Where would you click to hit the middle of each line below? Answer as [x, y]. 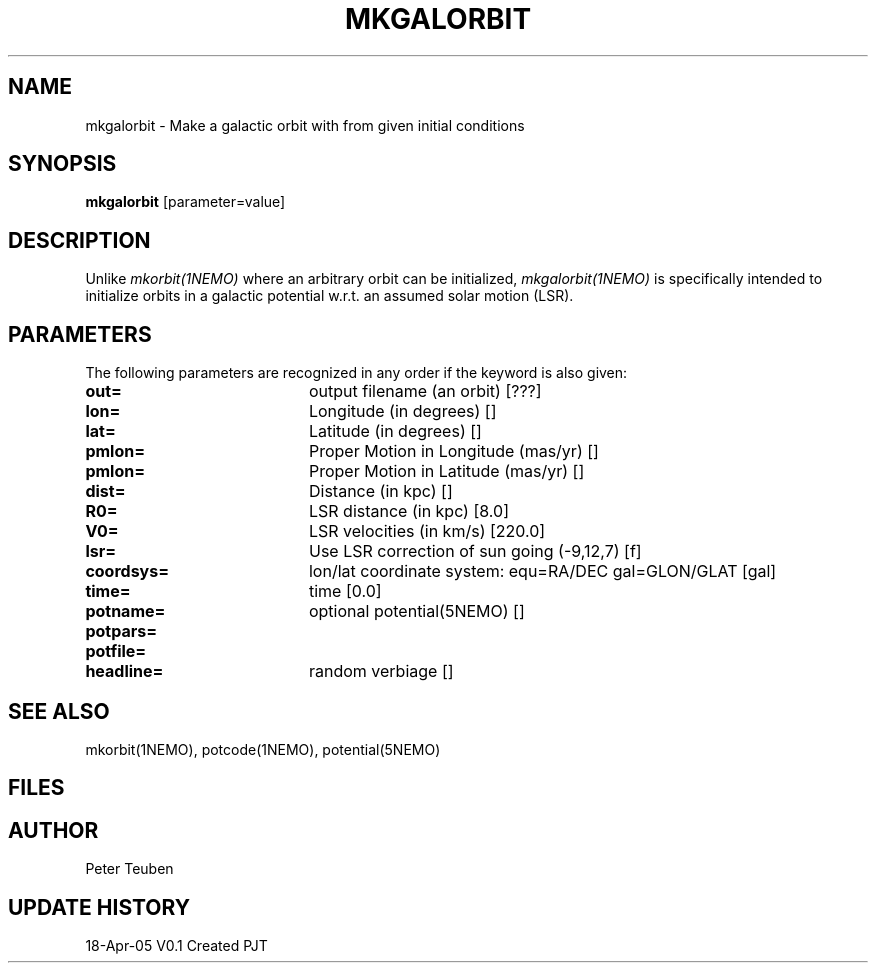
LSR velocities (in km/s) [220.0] [427, 531]
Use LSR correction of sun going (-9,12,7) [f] [475, 551]
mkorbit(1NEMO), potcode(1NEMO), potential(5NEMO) [263, 749]
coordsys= [127, 571]
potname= [125, 611]
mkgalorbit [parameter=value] [185, 202]
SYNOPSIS [62, 164]
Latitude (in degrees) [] [395, 431]
